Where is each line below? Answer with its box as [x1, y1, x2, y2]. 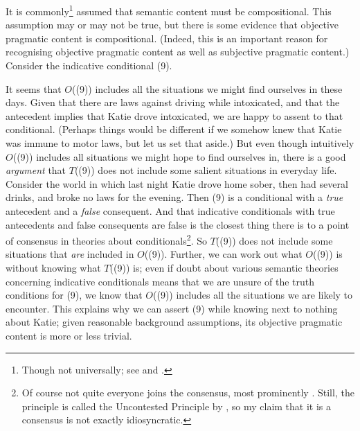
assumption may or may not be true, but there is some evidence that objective [6, 17, 339, 32]
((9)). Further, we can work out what [144, 247, 303, 261]
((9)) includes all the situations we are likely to [153, 288, 353, 302]
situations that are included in [6, 247, 134, 261]
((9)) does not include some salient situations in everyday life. [74, 163, 337, 177]
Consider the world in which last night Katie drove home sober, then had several [6, 176, 348, 191]
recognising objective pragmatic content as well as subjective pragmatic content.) [6, 44, 350, 59]
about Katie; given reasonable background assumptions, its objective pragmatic [6, 315, 343, 329]
